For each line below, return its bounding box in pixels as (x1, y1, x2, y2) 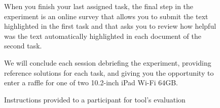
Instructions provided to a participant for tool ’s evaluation (4, 94, 186, 104)
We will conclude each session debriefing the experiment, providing (4, 57, 211, 68)
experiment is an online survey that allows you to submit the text (4, 11, 208, 21)
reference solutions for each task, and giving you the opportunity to (4, 67, 214, 78)
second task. (4, 40, 42, 51)
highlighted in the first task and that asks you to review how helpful (4, 21, 216, 31)
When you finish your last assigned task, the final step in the (4, 1, 194, 11)
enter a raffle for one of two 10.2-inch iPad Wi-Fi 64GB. (4, 77, 178, 88)
